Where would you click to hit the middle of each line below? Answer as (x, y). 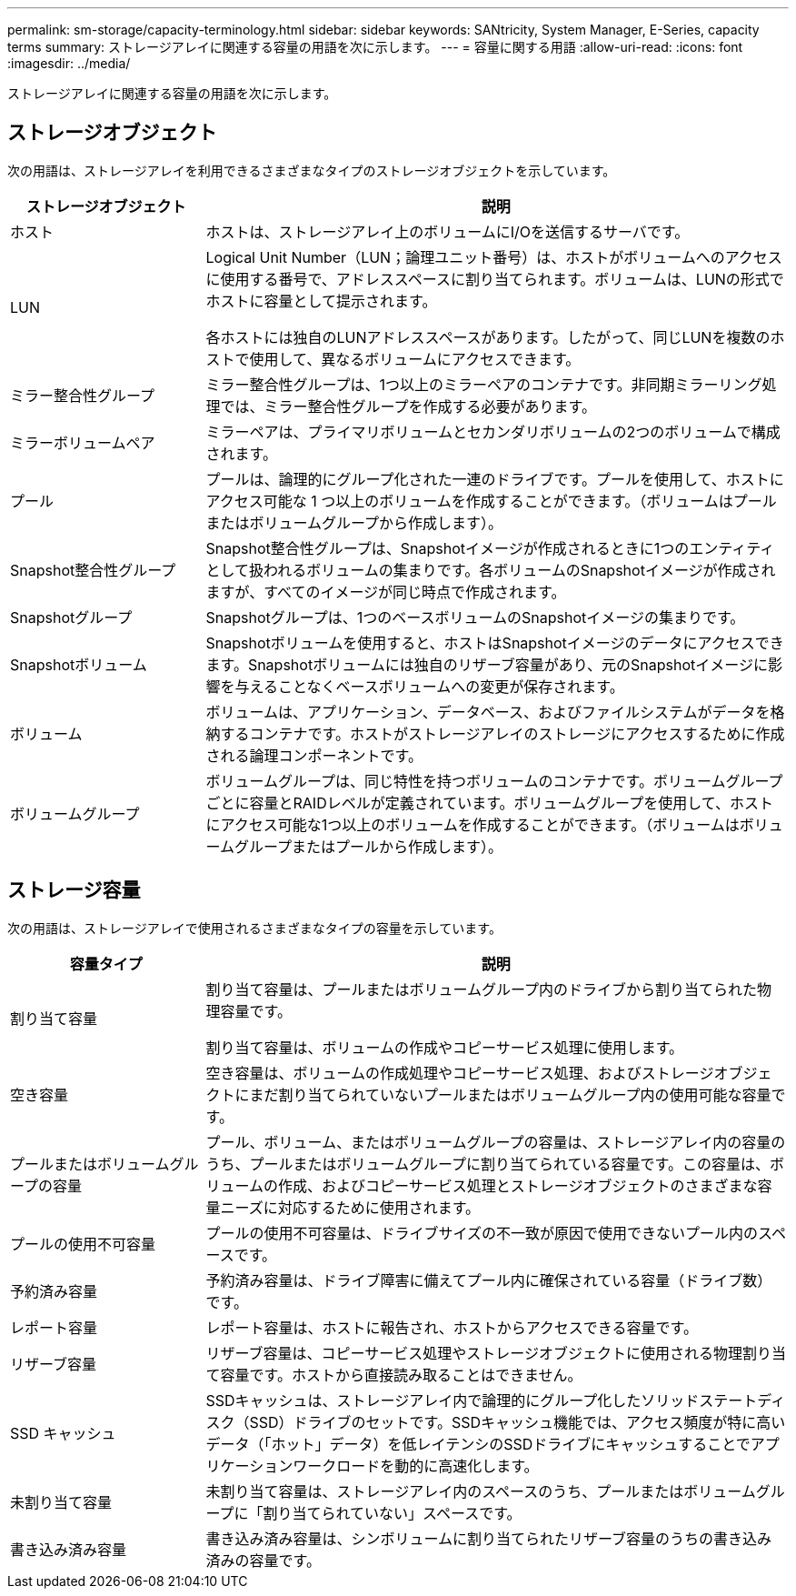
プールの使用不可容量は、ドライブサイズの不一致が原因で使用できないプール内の (482, 1233)
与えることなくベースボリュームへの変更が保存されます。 (429, 686)
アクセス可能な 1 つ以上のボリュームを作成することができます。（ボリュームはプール (491, 501)
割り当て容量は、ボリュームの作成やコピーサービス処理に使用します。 (445, 1047)
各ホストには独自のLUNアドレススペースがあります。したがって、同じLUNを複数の (488, 337)
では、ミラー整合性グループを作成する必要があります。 (408, 406)
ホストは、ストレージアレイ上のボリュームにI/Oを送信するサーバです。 (448, 231)
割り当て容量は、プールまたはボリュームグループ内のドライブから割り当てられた (482, 989)
